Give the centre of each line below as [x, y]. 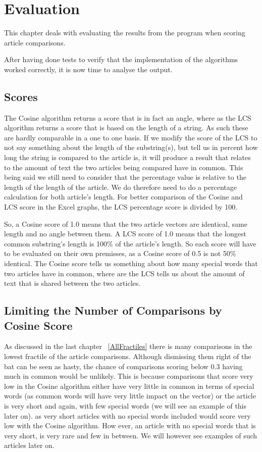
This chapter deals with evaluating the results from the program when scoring [125, 33]
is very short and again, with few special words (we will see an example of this [125, 405]
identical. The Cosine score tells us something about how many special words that [131, 263]
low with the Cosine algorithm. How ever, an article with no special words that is [130, 425]
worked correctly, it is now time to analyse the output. [88, 69]
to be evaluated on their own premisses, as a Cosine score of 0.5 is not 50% [120, 253]
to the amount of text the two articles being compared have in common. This [124, 167]
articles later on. [29, 445]
